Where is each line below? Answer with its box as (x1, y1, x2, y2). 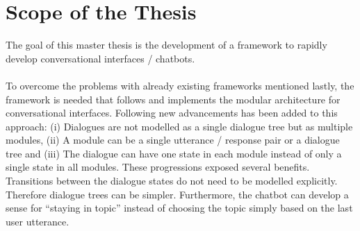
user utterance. (6, 214, 69, 228)
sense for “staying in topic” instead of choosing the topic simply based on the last (6, 200, 353, 215)
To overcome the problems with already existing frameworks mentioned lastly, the (6, 78, 354, 92)
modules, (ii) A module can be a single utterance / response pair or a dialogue (6, 132, 340, 147)
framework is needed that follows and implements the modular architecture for (6, 92, 341, 106)
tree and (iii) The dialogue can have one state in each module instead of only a (6, 146, 342, 160)
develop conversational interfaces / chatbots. (6, 51, 195, 65)
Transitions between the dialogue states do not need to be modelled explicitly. (6, 173, 338, 188)
